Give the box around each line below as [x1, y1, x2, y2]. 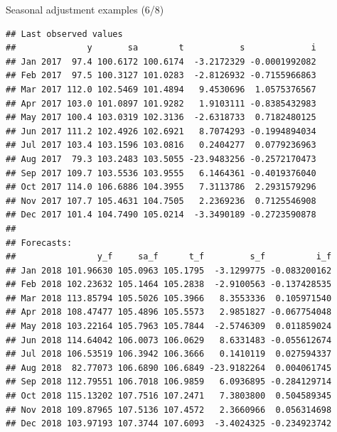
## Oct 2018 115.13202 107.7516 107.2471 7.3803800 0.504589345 [6, 391, 332, 401]
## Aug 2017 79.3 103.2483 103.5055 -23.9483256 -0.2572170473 [6, 153, 316, 164]
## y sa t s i [6, 43, 316, 53]
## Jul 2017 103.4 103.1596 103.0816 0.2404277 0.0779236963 [6, 140, 316, 151]
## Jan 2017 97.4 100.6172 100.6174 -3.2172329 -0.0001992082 [6, 56, 316, 67]
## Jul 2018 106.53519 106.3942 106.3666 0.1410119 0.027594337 [6, 349, 332, 360]
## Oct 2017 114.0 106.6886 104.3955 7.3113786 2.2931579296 [6, 182, 316, 193]
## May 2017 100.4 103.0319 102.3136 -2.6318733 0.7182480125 [6, 112, 316, 123]
